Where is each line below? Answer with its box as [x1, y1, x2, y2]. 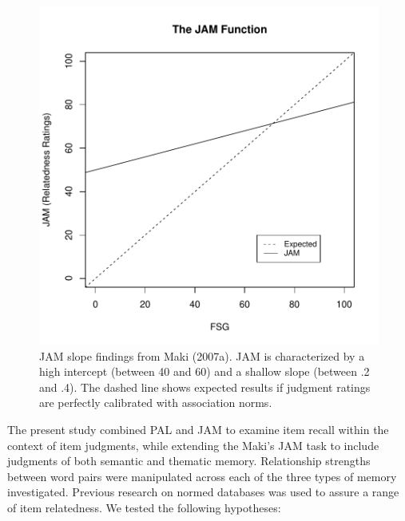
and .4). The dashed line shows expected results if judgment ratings [39, 378, 371, 395]
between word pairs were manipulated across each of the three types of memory [7, 468, 397, 484]
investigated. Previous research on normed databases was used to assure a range [7, 484, 399, 500]
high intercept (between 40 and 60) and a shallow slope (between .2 [39, 363, 370, 380]
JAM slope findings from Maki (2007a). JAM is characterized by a [39, 347, 365, 364]
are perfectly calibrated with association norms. [39, 394, 272, 411]
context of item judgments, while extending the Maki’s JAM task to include [7, 436, 379, 453]
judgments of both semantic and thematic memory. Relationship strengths [7, 452, 371, 469]
